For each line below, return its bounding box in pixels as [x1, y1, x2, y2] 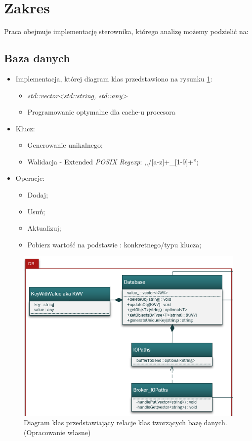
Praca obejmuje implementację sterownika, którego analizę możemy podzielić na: [4, 26, 249, 37]
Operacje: [15, 173, 45, 183]
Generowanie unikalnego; [27, 140, 103, 150]
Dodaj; [27, 190, 48, 200]
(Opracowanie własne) [24, 427, 91, 437]
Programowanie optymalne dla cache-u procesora [27, 107, 175, 117]
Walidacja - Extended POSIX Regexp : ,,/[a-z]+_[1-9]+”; [27, 156, 199, 166]
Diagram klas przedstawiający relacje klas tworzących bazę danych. [24, 417, 227, 428]
